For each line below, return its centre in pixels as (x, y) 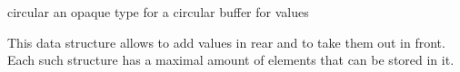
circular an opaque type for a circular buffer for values (158, 12)
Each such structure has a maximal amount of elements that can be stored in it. (231, 60)
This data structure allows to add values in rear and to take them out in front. (226, 42)
